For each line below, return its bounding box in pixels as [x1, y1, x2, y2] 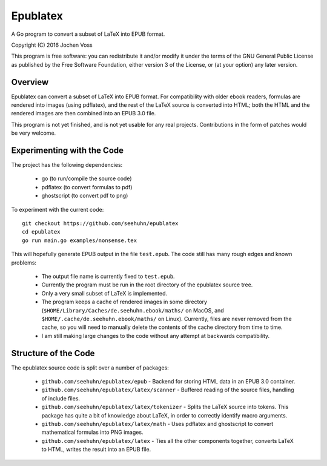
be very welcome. [11, 129, 56, 137]
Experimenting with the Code [11, 146, 124, 155]
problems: [11, 258, 36, 266]
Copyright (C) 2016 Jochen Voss [11, 41, 93, 49]
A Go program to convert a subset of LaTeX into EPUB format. [11, 30, 165, 38]
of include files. [41, 394, 81, 402]
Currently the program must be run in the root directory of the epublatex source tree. [41, 281, 253, 288]
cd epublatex [22, 228, 61, 235]
